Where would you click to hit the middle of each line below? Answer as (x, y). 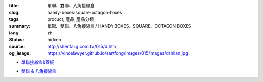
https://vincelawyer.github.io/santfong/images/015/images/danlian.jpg (118, 53)
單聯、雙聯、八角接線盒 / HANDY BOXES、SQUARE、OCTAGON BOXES (119, 26)
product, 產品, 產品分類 (71, 19)
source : (17, 47)
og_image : (20, 53)
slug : (14, 13)
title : (14, 6)
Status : (17, 39)
